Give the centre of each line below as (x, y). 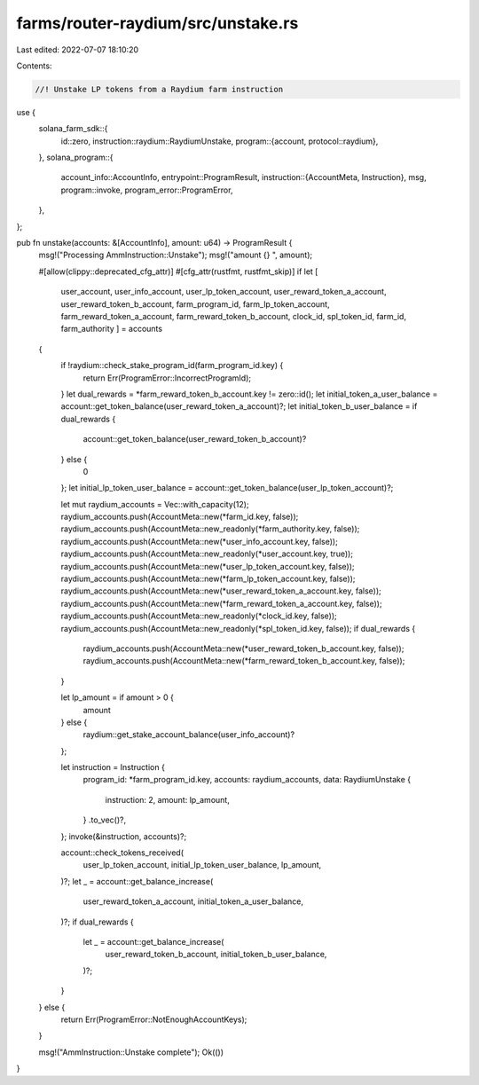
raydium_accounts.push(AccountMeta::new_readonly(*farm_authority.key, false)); (210, 529)
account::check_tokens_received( (122, 853)
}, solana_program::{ (76, 157)
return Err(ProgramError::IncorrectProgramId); (167, 378)
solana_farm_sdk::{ (73, 129)
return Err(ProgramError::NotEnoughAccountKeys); (154, 1019)
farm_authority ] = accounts (112, 329)
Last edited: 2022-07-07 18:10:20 (78, 50)
